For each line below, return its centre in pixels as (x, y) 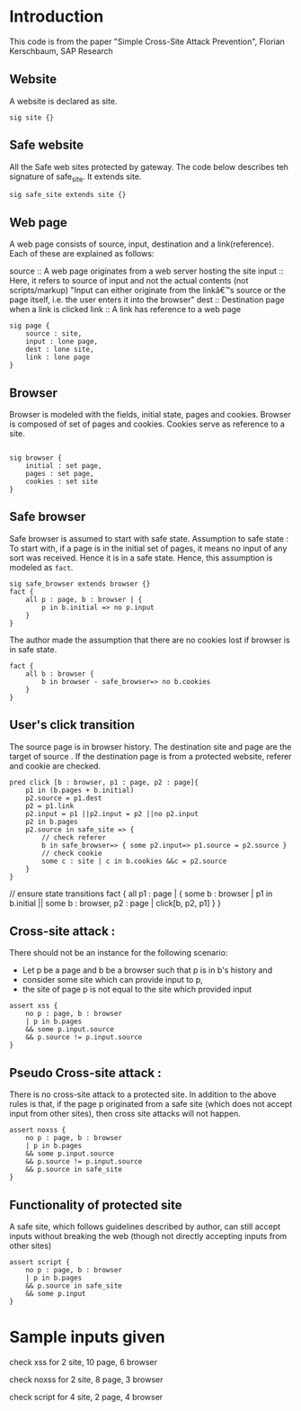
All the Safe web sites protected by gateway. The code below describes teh (149, 166)
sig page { (30, 326)
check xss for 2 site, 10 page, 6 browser (84, 1362)
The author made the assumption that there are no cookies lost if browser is (150, 640)
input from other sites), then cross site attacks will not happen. (125, 1114)
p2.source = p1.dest (64, 798)
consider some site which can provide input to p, (113, 980)
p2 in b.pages (52, 822)
